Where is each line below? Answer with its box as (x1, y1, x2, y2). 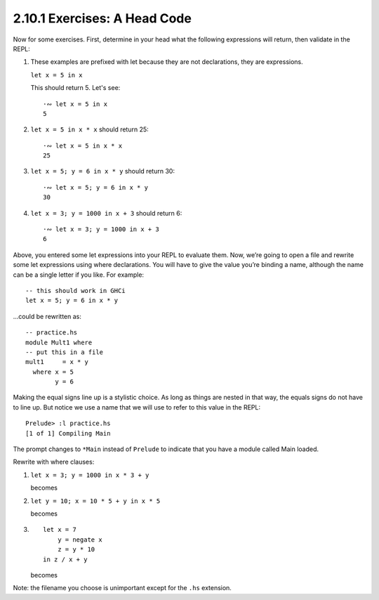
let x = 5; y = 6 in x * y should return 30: (30, 167, 175, 176)
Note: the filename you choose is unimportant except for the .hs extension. (13, 584, 232, 592)
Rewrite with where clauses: (13, 457, 95, 467)
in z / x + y (43, 555, 88, 563)
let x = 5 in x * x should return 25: (30, 125, 149, 133)
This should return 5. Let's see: (30, 84, 121, 92)
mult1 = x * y (25, 358, 89, 366)
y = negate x (57, 535, 102, 544)
